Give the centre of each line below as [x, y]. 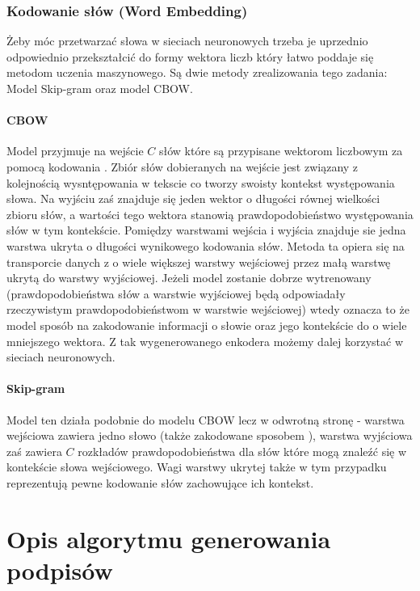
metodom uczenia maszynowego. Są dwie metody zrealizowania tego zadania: [197, 72]
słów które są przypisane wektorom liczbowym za [281, 151]
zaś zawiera [34, 451]
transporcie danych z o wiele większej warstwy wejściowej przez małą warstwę [199, 262]
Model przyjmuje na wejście [75, 151]
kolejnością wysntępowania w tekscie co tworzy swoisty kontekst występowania [201, 182]
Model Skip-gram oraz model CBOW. [100, 88]
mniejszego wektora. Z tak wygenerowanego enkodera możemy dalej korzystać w [205, 341]
